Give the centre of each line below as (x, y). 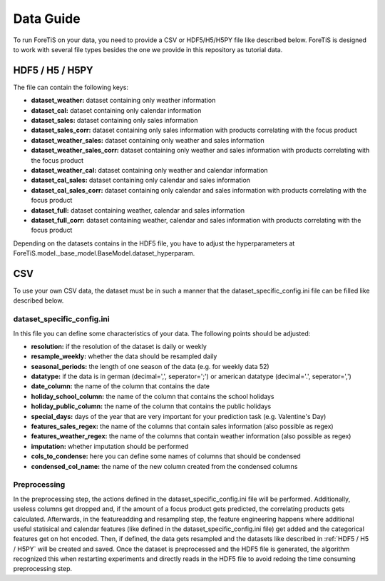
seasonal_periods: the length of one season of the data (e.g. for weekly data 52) (150, 366)
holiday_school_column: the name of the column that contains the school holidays (153, 396)
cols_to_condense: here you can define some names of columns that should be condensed (166, 456)
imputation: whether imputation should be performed (110, 446)
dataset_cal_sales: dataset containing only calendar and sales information (141, 180)
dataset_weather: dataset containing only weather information (123, 101)
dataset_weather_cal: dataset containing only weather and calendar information (149, 170)
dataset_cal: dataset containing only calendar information (116, 110)
